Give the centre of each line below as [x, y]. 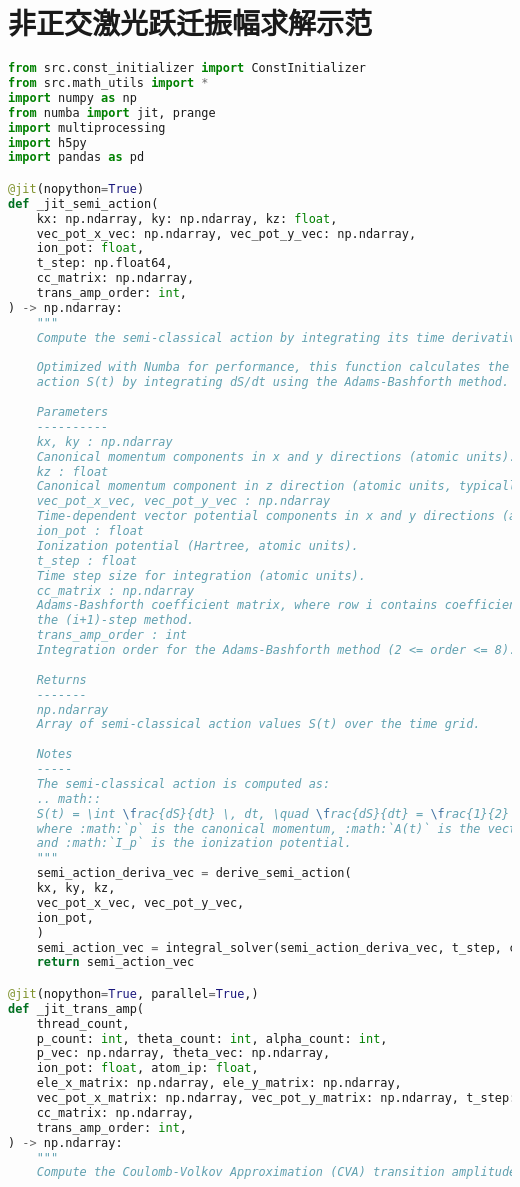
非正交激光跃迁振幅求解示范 [190, 22]
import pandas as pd [76, 157]
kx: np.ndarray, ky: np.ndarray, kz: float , [187, 218]
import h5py [47, 142]
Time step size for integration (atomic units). [201, 575]
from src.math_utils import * [108, 83]
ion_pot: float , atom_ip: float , [147, 1068]
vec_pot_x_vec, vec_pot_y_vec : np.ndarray [183, 501]
